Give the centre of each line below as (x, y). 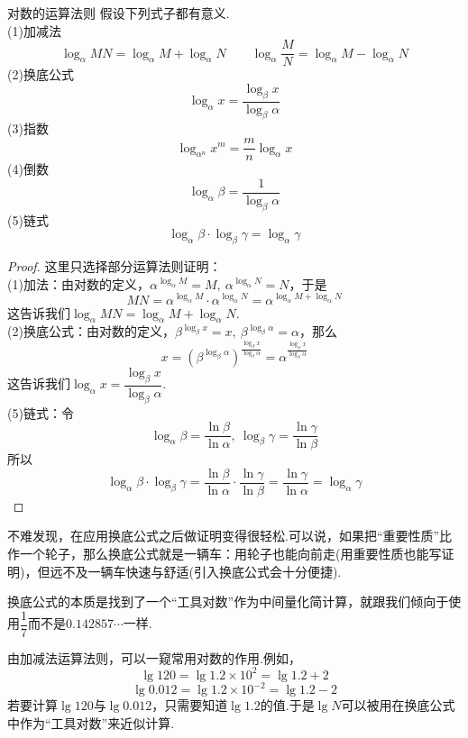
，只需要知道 (190, 705)
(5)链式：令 (41, 412)
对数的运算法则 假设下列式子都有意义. (119, 13)
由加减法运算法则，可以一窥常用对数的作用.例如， (154, 657)
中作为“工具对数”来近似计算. (91, 723)
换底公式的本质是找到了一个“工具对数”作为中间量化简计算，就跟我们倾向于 (228, 601)
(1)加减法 (34, 30)
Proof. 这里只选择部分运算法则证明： (115, 265)
